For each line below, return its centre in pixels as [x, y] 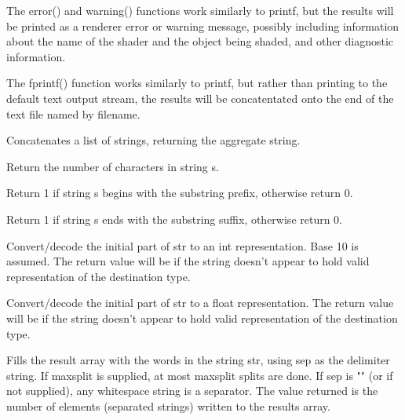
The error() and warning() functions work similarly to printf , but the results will [200, 10]
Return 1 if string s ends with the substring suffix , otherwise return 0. [175, 219]
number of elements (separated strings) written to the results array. [168, 405]
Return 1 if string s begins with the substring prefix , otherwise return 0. [180, 193]
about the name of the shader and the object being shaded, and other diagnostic [200, 41]
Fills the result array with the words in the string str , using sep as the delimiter [198, 360]
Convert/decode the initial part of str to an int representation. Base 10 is [182, 245]
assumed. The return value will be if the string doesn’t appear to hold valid [188, 261]
